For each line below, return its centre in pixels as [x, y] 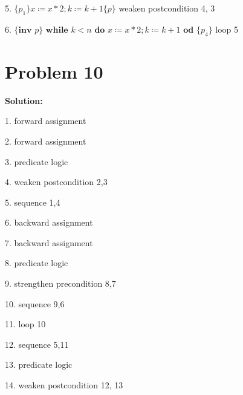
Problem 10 [54, 71]
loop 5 [227, 29]
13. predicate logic [39, 364]
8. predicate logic [37, 263]
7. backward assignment [49, 242]
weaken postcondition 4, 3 [167, 8]
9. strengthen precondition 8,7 [60, 283]
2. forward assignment [46, 141]
